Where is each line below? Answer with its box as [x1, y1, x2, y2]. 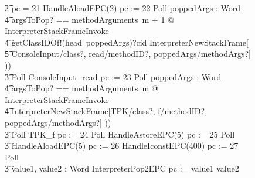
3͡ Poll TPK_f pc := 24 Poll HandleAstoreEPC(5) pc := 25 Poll [5, 128, 235, 140]
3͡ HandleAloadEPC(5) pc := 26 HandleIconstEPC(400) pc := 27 [5, 139, 239, 152]
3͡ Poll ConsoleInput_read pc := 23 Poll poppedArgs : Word [5, 70, 222, 83]
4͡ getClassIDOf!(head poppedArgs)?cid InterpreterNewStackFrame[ [5, 36, 249, 48]
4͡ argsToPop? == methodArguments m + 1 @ [5, 13, 174, 25]
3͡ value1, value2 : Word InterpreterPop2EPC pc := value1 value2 [5, 162, 239, 174]
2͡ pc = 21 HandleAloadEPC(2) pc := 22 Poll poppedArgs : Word [5, 2, 241, 13]
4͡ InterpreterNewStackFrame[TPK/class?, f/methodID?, [5, 105, 208, 117]
